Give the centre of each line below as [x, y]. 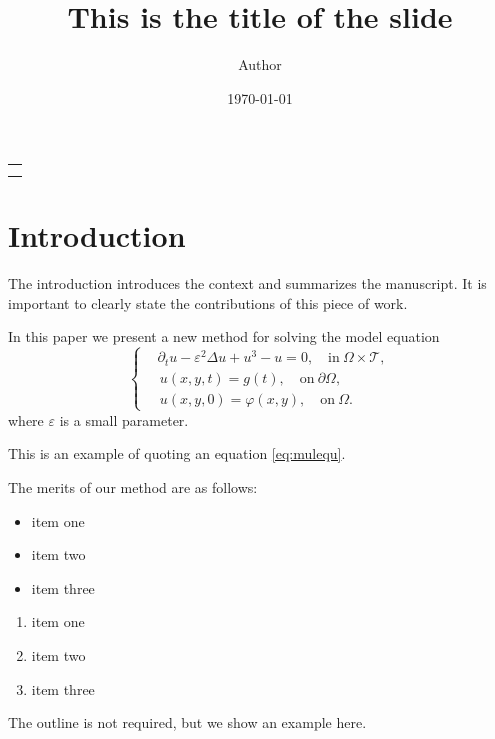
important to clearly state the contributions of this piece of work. [208, 302]
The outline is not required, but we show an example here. [187, 722]
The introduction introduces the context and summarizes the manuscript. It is [247, 282]
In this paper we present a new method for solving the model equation [224, 336]
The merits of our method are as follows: [133, 487]
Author [260, 64]
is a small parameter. [124, 419]
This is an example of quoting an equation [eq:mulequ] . [177, 453]
